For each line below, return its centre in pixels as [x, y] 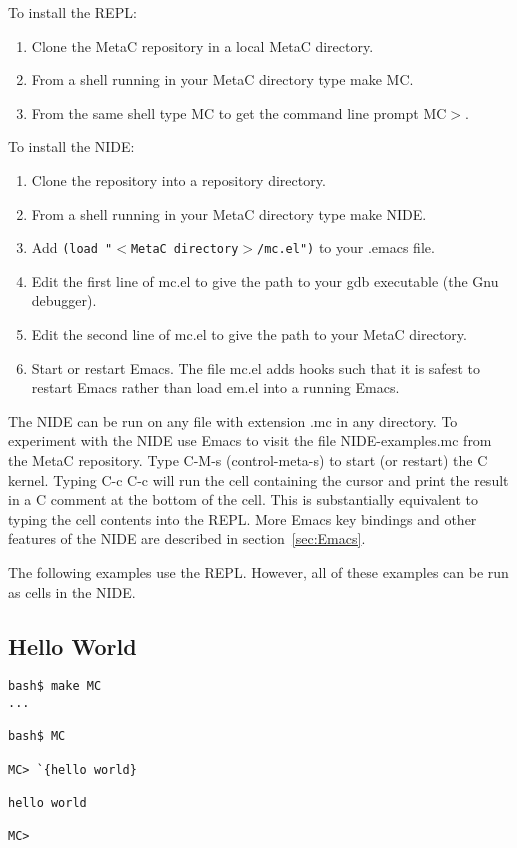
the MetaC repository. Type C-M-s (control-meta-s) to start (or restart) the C [248, 459]
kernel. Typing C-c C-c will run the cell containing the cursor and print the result [258, 479]
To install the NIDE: [71, 146]
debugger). [64, 300]
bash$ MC [37, 736]
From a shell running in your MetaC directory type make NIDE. [229, 213]
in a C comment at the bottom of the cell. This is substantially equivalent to [243, 499]
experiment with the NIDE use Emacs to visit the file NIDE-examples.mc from [250, 440]
